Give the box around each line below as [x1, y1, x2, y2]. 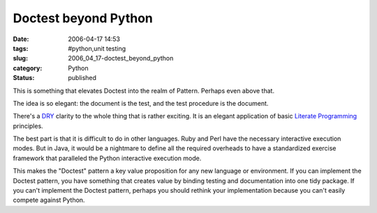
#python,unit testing [68, 44, 126, 52]
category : [13, 63, 43, 72]
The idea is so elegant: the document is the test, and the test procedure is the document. [13, 99, 269, 107]
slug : [13, 54, 28, 63]
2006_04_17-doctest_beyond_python [68, 54, 174, 63]
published [68, 74, 97, 82]
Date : [13, 35, 29, 43]
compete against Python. [13, 196, 85, 205]
